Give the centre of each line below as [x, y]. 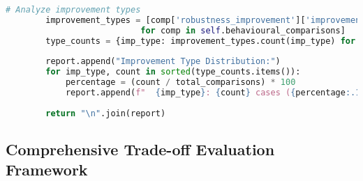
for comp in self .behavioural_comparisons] [243, 30]
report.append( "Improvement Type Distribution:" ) [163, 62]
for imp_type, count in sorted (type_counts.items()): [173, 72]
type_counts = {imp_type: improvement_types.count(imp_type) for [201, 41]
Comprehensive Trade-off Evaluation [140, 149]
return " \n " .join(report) [106, 113]
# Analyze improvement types [73, 10]
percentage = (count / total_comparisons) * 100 [180, 82]
